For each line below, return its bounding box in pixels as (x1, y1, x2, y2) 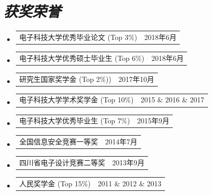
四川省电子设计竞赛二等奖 (19, 157, 105, 167)
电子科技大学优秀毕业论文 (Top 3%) (19, 31, 137, 42)
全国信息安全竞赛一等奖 (19, 136, 98, 147)
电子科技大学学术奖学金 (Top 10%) (19, 94, 134, 105)
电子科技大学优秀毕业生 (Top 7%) (19, 115, 130, 126)
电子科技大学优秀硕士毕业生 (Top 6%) (19, 52, 145, 63)
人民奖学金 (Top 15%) (19, 178, 91, 188)
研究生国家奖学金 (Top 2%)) (19, 73, 111, 84)
